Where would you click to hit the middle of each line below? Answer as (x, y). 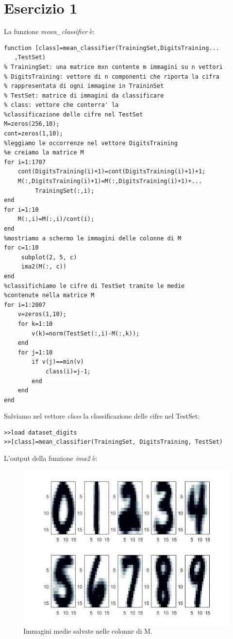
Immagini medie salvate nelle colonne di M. (88, 631)
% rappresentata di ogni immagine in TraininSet (84, 86)
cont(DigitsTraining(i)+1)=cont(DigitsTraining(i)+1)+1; (112, 172)
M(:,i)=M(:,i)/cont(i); (56, 219)
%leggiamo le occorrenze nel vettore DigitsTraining (91, 143)
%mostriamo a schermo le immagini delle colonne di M (93, 238)
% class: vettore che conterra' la (61, 105)
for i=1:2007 (25, 305)
